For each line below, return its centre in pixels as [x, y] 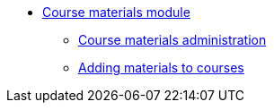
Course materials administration [172, 40]
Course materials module [116, 12]
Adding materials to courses [161, 68]
